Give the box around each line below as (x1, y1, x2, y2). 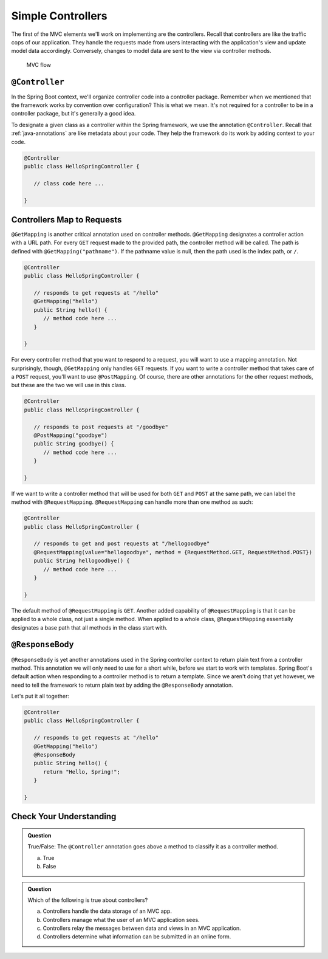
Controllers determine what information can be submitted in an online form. (43, 933, 231, 940)
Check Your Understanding (11, 811, 117, 822)
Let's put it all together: (11, 693, 69, 700)
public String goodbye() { (33, 441, 114, 447)
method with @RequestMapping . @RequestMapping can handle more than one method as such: (11, 498, 253, 506)
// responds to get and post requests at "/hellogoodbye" (33, 540, 210, 547)
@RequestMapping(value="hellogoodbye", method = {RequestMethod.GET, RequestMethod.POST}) (33, 549, 313, 555)
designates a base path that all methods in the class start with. (11, 624, 168, 631)
